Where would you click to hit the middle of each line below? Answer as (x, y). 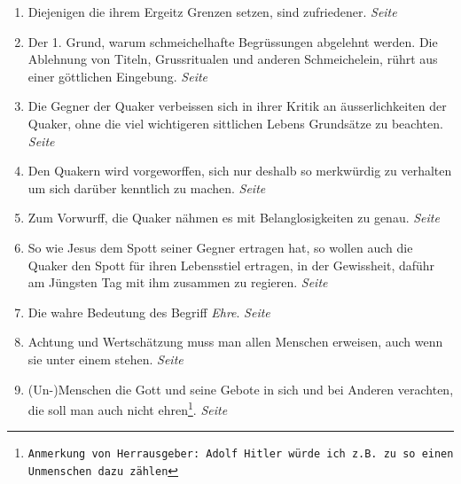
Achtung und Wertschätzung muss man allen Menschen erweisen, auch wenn (235, 342)
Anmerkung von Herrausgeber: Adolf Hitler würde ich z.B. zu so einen (241, 454)
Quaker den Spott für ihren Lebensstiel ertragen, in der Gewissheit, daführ (231, 265)
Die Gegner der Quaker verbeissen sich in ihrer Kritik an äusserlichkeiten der (237, 106)
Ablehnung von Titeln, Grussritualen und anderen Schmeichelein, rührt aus (233, 59)
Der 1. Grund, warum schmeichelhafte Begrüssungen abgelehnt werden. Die (233, 41)
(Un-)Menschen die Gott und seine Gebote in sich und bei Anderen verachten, (241, 389)
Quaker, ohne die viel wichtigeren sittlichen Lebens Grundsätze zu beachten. (235, 123)
